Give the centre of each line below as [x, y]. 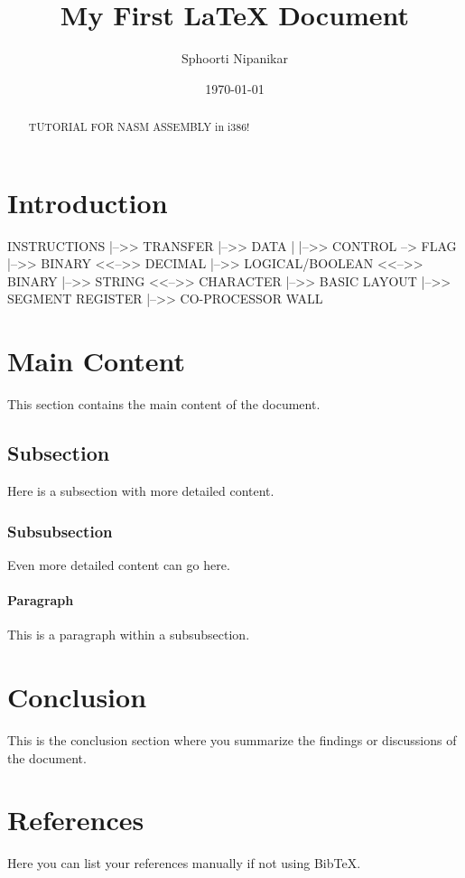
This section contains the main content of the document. [164, 404]
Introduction [88, 202]
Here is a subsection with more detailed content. [141, 490]
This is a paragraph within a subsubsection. [129, 635]
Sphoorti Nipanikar [235, 58]
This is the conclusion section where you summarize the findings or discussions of [232, 739]
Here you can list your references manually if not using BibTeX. [184, 863]
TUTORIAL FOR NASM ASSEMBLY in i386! [139, 127]
